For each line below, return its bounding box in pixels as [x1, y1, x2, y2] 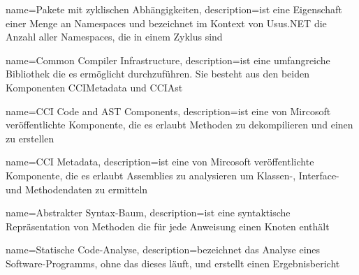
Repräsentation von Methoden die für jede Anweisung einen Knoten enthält [6, 218, 330, 233]
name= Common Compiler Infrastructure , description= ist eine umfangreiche [6, 52, 330, 67]
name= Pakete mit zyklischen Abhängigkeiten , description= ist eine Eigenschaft [6, 2, 342, 16]
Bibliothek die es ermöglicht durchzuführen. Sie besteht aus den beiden [6, 66, 309, 81]
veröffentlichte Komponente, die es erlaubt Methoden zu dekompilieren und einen [6, 117, 353, 132]
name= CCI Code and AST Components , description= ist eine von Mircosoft [6, 103, 331, 118]
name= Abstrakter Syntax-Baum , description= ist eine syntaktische [6, 205, 291, 220]
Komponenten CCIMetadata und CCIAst [6, 80, 183, 94]
